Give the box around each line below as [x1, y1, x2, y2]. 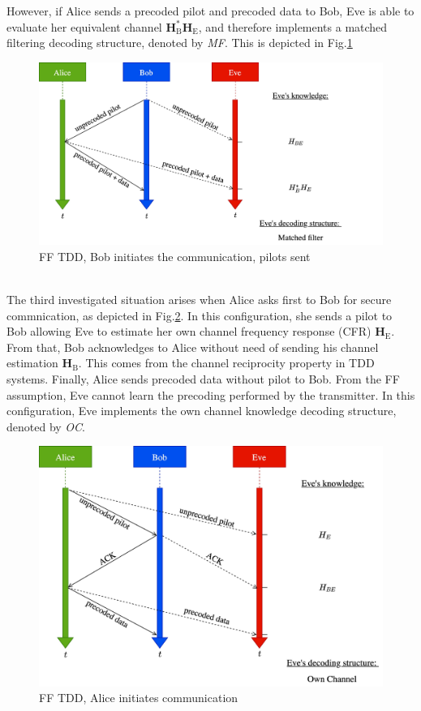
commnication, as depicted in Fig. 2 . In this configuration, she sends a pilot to [6, 306, 393, 323]
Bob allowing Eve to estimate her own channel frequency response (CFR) [6, 323, 372, 340]
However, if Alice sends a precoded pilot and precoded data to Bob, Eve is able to [6, 2, 415, 19]
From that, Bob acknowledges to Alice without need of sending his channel [6, 338, 379, 355]
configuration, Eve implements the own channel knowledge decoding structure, [6, 402, 397, 419]
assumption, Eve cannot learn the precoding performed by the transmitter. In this [6, 386, 415, 403]
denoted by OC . [6, 418, 86, 435]
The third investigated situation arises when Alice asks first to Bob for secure [6, 291, 392, 308]
